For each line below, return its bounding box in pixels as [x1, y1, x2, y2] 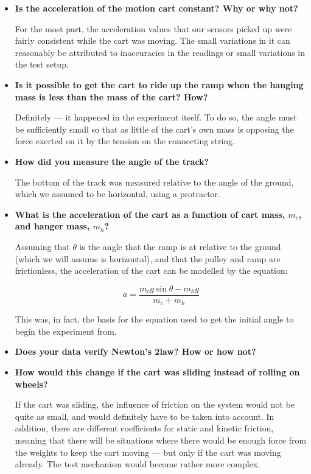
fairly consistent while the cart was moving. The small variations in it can [15, 34, 290, 47]
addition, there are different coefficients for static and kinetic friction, [15, 422, 274, 434]
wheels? [15, 377, 48, 390]
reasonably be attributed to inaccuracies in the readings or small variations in [15, 46, 306, 58]
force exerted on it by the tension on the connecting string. [15, 134, 235, 147]
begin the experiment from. [15, 324, 117, 337]
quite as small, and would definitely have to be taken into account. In [15, 410, 274, 422]
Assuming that [15, 240, 70, 253]
